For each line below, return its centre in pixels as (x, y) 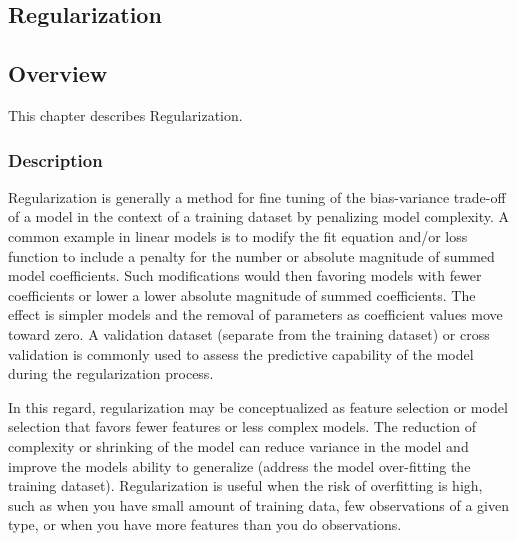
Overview (58, 73)
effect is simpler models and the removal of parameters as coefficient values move (255, 314)
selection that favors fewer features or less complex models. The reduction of (242, 426)
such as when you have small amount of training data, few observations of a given (258, 504)
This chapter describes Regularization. (125, 114)
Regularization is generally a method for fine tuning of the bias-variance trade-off (257, 196)
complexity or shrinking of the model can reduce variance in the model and (238, 445)
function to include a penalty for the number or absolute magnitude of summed (251, 255)
